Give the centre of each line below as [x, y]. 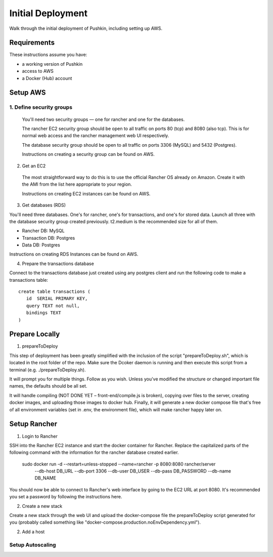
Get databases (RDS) [44, 205]
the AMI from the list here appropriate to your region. [77, 184]
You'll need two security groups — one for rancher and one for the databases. [103, 119]
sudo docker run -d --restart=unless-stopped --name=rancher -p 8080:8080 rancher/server [119, 464]
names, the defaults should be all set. [48, 386]
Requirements [32, 43]
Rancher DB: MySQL [43, 231]
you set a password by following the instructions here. [66, 497]
